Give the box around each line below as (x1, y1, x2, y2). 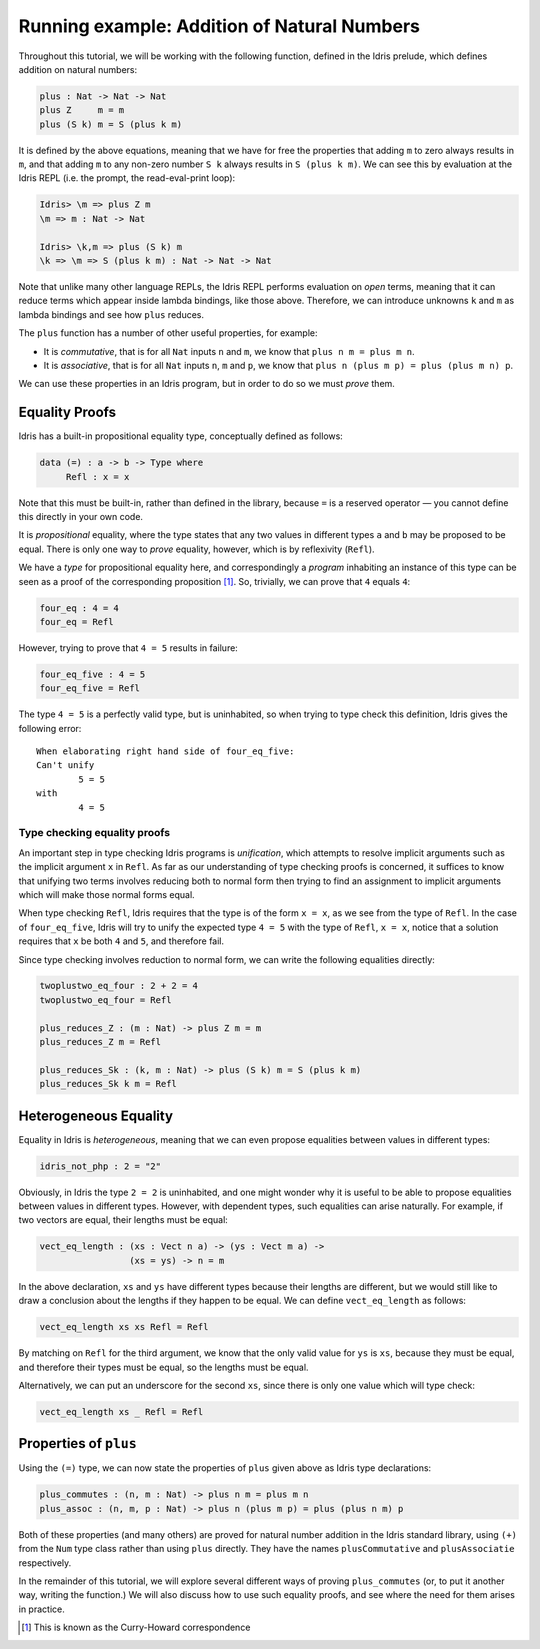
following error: (18, 722, 82, 734)
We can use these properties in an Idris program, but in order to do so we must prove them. (18, 378, 395, 390)
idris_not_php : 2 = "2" (39, 1160, 162, 1172)
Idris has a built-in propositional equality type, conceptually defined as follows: (18, 430, 344, 442)
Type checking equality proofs (18, 826, 170, 840)
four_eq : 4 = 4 (39, 602, 120, 614)
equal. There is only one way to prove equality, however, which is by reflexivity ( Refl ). (18, 543, 375, 555)
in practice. (18, 1603, 65, 1615)
